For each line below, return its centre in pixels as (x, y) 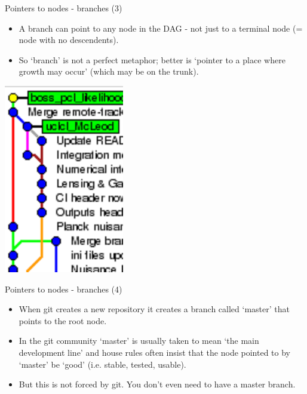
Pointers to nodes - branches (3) (64, 8)
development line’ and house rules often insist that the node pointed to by (154, 352)
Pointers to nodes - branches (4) (64, 289)
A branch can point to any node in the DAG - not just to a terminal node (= (161, 28)
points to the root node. (63, 320)
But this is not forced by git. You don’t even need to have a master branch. (157, 384)
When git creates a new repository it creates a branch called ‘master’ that (154, 309)
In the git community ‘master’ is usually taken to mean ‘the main (139, 341)
